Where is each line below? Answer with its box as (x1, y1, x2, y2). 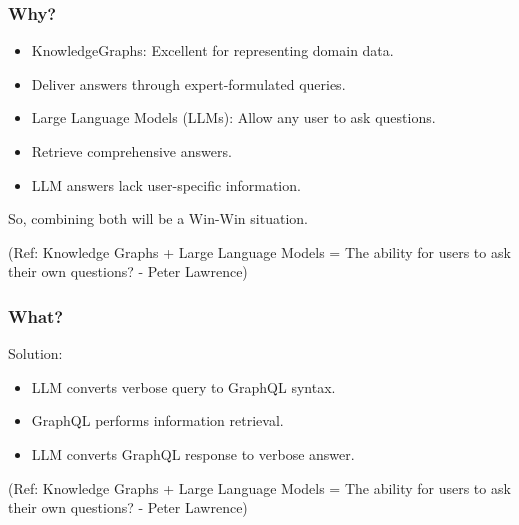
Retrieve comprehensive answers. (31, 141, 232, 161)
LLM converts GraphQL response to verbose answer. (31, 443, 355, 464)
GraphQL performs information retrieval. (31, 410, 284, 431)
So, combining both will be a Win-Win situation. (8, 208, 308, 229)
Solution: (8, 343, 63, 364)
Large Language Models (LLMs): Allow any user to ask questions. (31, 107, 436, 128)
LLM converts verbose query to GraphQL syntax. (31, 376, 336, 397)
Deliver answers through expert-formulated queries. (31, 73, 346, 94)
